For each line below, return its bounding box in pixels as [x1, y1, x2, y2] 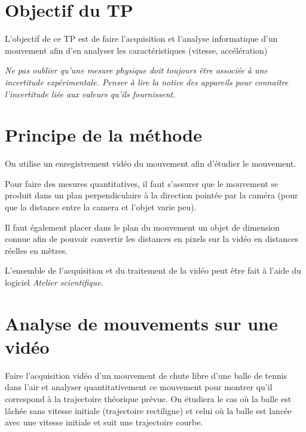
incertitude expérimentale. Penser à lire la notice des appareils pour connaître [5, 75, 289, 88]
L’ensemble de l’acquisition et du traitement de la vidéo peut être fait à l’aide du [5, 264, 301, 277]
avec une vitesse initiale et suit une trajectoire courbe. [5, 416, 203, 428]
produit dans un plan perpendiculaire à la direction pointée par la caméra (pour [5, 189, 298, 201]
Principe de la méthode [5, 122, 202, 147]
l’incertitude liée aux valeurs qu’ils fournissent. [5, 87, 176, 100]
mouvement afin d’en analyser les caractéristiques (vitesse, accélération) [5, 44, 268, 56]
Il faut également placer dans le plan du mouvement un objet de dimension [5, 220, 280, 233]
